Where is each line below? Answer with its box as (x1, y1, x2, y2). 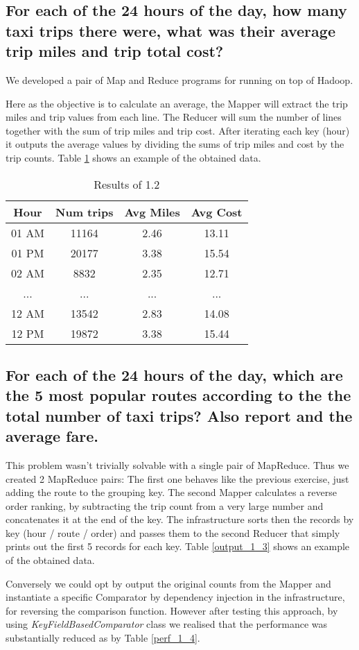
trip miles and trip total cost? (6, 40, 224, 62)
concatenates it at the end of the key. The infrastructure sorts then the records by (6, 512, 354, 527)
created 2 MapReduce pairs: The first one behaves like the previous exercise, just (6, 471, 349, 486)
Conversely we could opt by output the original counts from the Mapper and (6, 576, 331, 590)
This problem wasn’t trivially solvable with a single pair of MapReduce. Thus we (6, 457, 349, 472)
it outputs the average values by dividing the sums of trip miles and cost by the (6, 137, 344, 151)
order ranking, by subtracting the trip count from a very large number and (6, 498, 324, 513)
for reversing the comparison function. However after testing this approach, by (6, 603, 338, 617)
